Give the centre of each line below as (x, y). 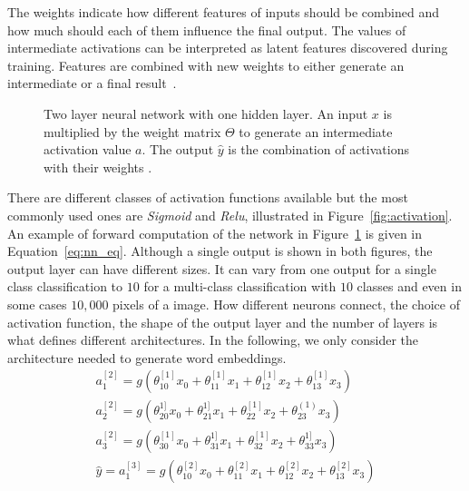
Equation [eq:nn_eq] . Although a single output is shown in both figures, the (220, 251)
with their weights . (98, 167)
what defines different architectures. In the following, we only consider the (213, 340)
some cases (37, 304)
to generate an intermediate (316, 131)
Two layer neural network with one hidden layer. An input (206, 113)
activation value (88, 149)
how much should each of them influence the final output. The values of (207, 29)
